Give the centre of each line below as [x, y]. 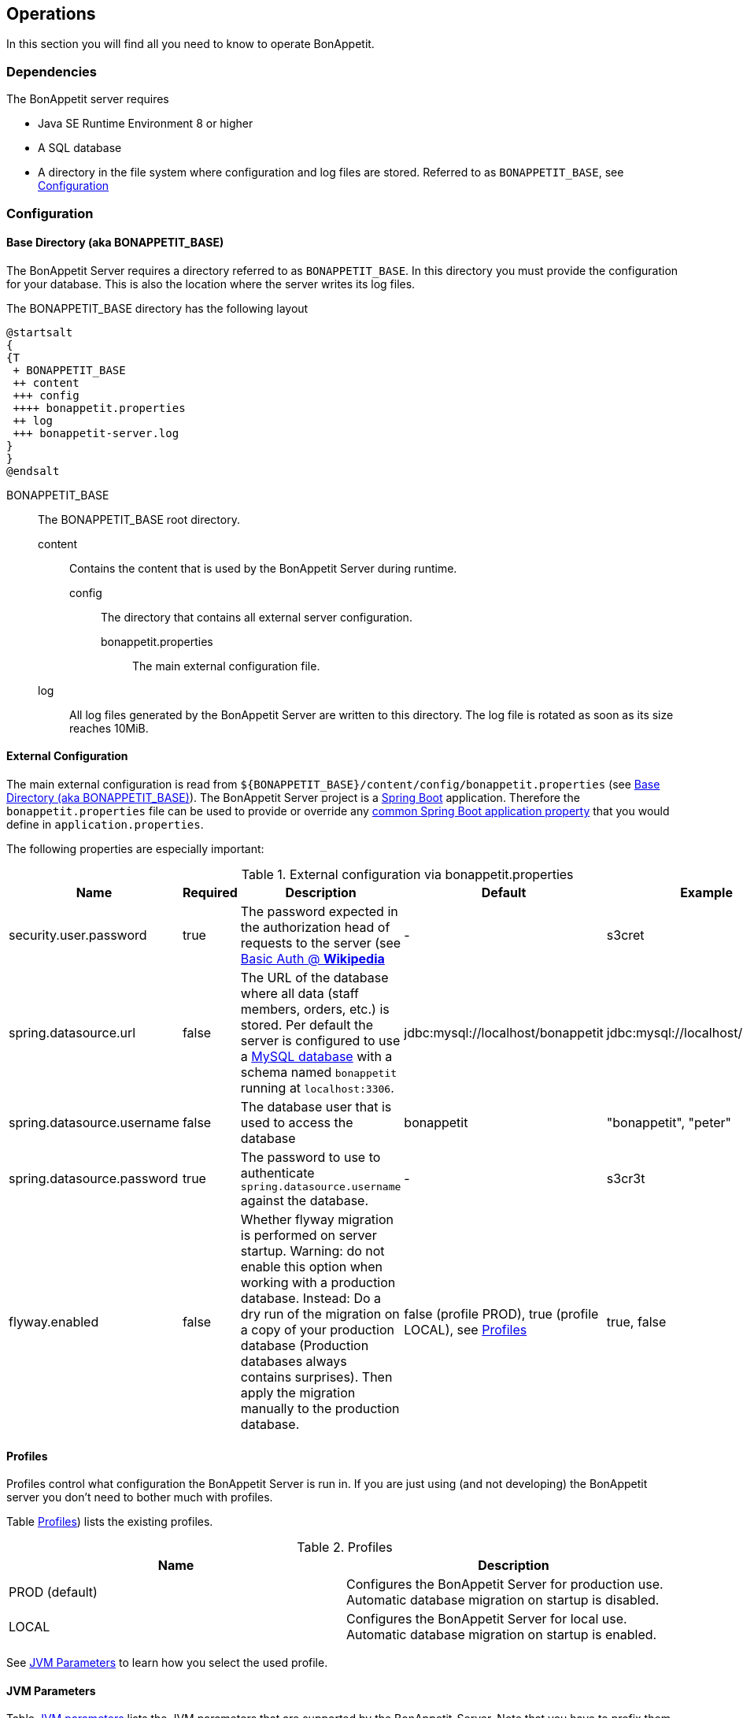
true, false [636, 1321]
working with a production [318, 1282]
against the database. [305, 1200]
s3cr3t [626, 1179]
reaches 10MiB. [109, 728]
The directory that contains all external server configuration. [257, 617]
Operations [51, 14]
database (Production [305, 1345]
